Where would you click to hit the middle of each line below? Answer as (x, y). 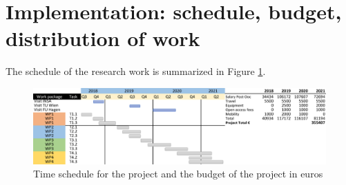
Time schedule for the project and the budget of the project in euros (178, 174)
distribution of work (103, 38)
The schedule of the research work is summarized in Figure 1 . (136, 71)
